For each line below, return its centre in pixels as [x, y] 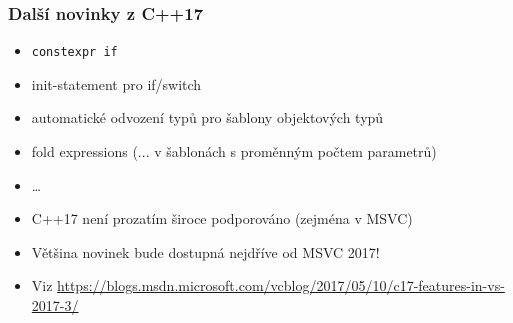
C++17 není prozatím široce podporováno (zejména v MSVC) [222, 218]
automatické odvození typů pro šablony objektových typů [207, 117]
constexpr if [74, 52]
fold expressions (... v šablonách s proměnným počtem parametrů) [234, 151]
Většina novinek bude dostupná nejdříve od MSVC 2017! [205, 251]
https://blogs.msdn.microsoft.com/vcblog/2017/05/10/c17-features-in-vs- [281, 285]
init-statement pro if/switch [116, 83]
